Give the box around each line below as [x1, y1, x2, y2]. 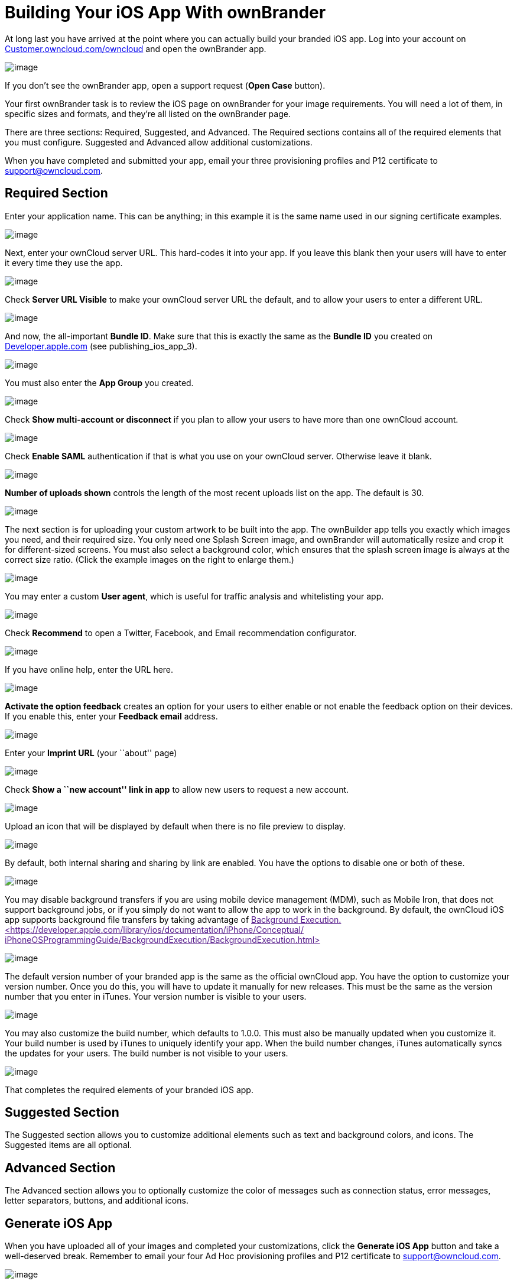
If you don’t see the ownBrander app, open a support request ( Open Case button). [5, 80, 326, 90]
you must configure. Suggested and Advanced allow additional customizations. [5, 137, 313, 147]
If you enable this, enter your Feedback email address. [5, 711, 218, 721]
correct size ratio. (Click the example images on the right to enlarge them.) [5, 554, 294, 565]
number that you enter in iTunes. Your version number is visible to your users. [5, 991, 307, 1001]
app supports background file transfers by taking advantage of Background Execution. [5, 914, 342, 925]
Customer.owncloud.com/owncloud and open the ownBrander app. [5, 43, 266, 54]
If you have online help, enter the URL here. [5, 664, 174, 675]
